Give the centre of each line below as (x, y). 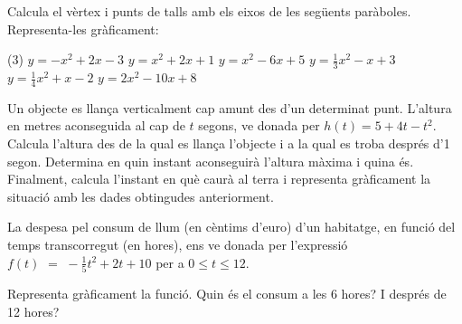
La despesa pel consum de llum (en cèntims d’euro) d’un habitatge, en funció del (231, 227)
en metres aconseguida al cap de (96, 125)
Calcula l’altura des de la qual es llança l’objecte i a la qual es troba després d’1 (229, 143)
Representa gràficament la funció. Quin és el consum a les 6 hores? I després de (227, 293)
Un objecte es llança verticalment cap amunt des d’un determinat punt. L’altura (230, 107)
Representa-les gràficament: (83, 29)
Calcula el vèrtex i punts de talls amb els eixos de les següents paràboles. (209, 11)
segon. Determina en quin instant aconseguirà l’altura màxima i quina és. (211, 161)
